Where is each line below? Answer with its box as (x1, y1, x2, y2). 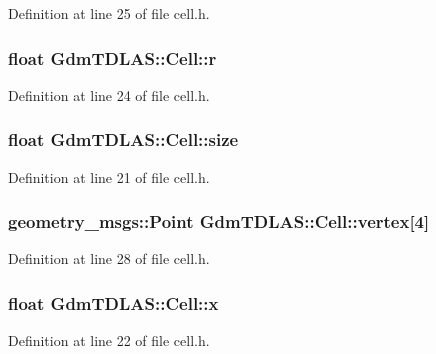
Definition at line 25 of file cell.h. (8, 3, 210, 23)
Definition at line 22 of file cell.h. (8, 330, 210, 351)
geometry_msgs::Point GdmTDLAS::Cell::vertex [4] (8, 209, 430, 234)
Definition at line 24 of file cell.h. (8, 84, 210, 105)
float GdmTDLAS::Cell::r (8, 45, 217, 70)
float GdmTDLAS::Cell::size (8, 127, 239, 152)
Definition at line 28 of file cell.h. (8, 248, 210, 269)
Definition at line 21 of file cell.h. (8, 166, 210, 187)
